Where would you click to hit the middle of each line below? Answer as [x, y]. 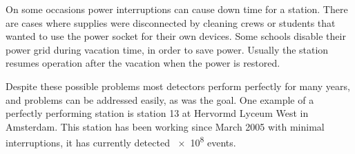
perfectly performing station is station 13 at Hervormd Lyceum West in [157, 113]
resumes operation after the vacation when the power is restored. [143, 63]
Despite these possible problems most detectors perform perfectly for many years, [178, 86]
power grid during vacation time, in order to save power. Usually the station [167, 49]
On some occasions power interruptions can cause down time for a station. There [177, 9]
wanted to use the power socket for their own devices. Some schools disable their [176, 36]
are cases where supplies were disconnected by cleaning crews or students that [171, 22]
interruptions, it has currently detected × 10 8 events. [121, 141]
